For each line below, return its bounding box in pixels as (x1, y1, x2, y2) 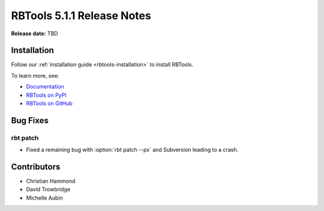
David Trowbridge (26, 186, 71, 193)
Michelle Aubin (26, 194, 63, 201)
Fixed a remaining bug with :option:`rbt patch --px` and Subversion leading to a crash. (26, 146, 239, 154)
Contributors (11, 161, 61, 172)
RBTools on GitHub (26, 100, 73, 107)
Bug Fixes (11, 115, 49, 126)
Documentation (26, 83, 64, 90)
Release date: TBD (11, 30, 58, 37)
